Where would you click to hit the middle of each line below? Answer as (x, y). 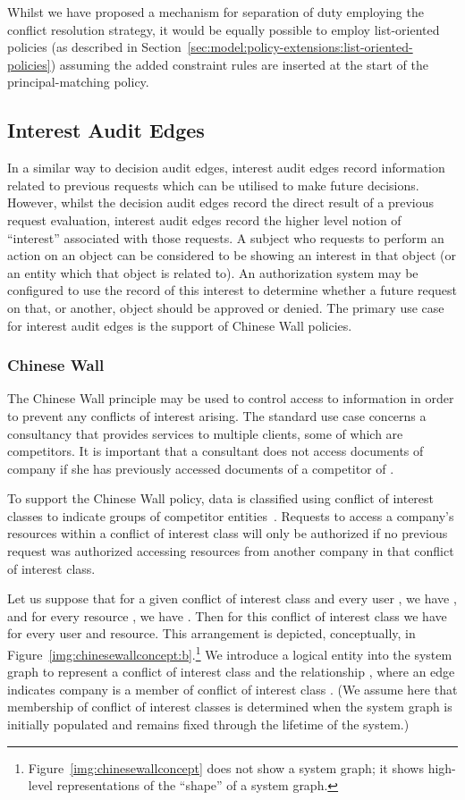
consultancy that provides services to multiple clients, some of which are (205, 433)
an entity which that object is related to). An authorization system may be (213, 272)
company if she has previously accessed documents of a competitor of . (201, 468)
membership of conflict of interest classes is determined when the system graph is (230, 707)
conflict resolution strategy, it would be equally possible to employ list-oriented (224, 29)
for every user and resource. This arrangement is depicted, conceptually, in (211, 633)
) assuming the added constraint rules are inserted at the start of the (239, 64)
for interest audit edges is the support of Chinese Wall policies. (180, 325)
